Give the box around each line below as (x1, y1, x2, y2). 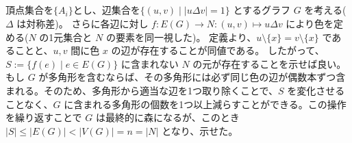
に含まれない (121, 56, 179, 70)
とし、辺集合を (73, 3, 140, 17)
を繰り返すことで (5, 110, 82, 125)
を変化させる (287, 83, 345, 97)
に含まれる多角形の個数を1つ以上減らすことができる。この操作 (64, 96, 347, 111)
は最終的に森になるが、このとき (95, 110, 240, 125)
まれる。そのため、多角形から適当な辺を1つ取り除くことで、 (5, 83, 279, 97)
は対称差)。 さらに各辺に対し (16, 16, 149, 30)
